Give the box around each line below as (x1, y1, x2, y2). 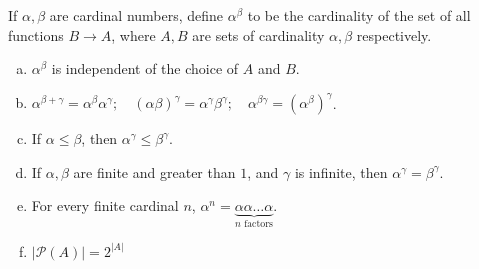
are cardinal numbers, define (49, 5, 224, 25)
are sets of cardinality (192, 24, 325, 45)
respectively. (356, 24, 432, 45)
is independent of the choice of (51, 58, 239, 79)
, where (111, 24, 156, 45)
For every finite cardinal (31, 195, 179, 216)
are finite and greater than (73, 161, 236, 182)
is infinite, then (294, 161, 388, 182)
